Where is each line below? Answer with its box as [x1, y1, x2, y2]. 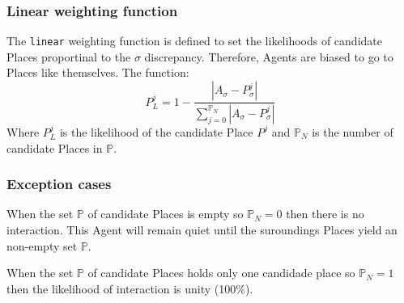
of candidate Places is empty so [87, 205, 244, 222]
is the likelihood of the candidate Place [59, 123, 253, 140]
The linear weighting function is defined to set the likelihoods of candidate [6, 32, 382, 49]
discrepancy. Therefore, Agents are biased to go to [144, 48, 393, 65]
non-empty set [6, 237, 78, 254]
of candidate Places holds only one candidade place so [87, 264, 355, 281]
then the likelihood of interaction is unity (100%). [6, 280, 253, 297]
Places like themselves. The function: [6, 64, 189, 81]
